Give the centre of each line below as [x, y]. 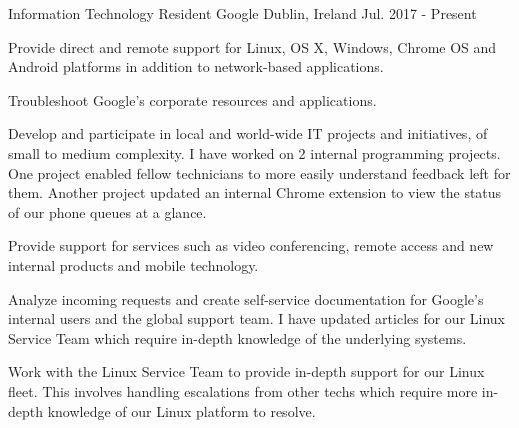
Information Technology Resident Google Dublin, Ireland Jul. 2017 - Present [242, 13]
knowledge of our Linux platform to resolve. [181, 410]
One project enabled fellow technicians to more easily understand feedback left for [259, 172]
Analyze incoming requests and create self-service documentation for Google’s [246, 298]
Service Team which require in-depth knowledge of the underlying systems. [237, 337]
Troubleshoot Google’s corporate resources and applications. [192, 99]
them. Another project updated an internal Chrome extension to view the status [255, 192]
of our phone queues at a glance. [107, 211]
